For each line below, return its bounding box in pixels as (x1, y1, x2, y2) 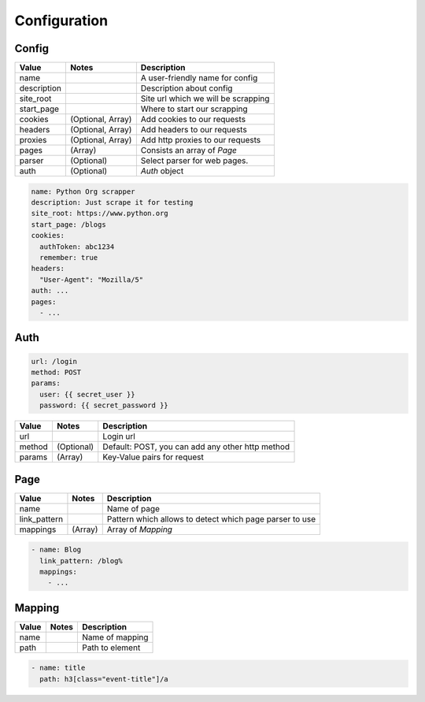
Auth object (140, 165, 184, 176)
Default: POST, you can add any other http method (102, 441, 290, 452)
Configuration (14, 12, 109, 29)
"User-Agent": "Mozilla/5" (39, 275, 144, 284)
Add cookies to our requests (140, 114, 246, 125)
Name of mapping (82, 631, 149, 642)
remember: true (39, 253, 98, 262)
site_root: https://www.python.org (31, 209, 168, 218)
